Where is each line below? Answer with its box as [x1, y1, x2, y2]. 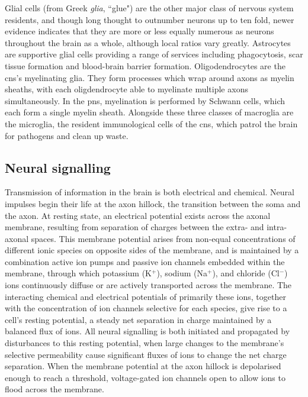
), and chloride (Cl [212, 267, 280, 279]
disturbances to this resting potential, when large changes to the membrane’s [5, 337, 284, 349]
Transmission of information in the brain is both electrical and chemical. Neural [5, 186, 294, 198]
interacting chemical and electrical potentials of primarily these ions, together [5, 290, 286, 302]
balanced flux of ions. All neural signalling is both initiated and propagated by [5, 325, 290, 337]
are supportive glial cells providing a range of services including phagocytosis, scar [5, 48, 303, 60]
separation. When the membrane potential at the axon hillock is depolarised [5, 360, 281, 372]
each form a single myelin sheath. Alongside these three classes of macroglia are [5, 106, 294, 118]
